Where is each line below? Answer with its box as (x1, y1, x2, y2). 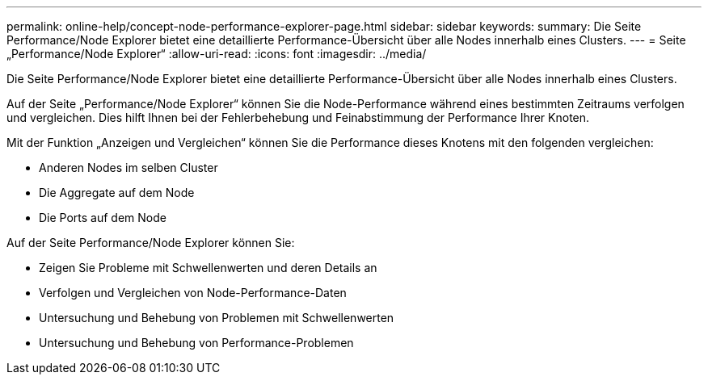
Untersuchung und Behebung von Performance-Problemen (39, 336, 354, 350)
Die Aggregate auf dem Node (39, 186, 195, 199)
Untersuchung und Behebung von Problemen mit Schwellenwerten (39, 311, 394, 324)
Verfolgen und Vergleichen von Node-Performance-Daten (39, 286, 347, 299)
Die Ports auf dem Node (39, 211, 166, 224)
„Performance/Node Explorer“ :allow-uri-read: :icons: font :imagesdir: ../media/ (6, 47, 427, 61)
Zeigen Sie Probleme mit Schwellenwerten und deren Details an (39, 261, 377, 274)
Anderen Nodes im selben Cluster (39, 161, 218, 174)
